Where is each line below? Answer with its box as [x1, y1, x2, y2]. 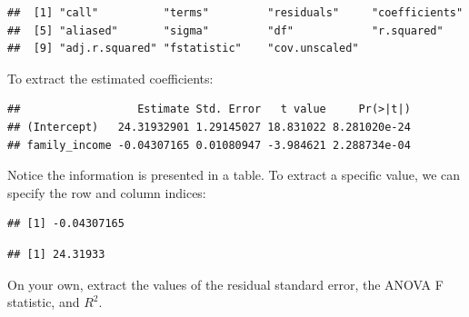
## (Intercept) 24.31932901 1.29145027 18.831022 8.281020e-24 [7, 120, 411, 134]
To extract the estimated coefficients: [7, 68, 214, 87]
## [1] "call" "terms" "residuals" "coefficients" [7, 6, 464, 19]
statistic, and [7, 292, 80, 312]
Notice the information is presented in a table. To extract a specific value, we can [7, 165, 461, 184]
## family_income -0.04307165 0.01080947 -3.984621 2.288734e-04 [7, 138, 411, 152]
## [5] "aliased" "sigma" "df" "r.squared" [7, 24, 444, 37]
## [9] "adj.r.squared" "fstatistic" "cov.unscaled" [7, 42, 359, 55]
